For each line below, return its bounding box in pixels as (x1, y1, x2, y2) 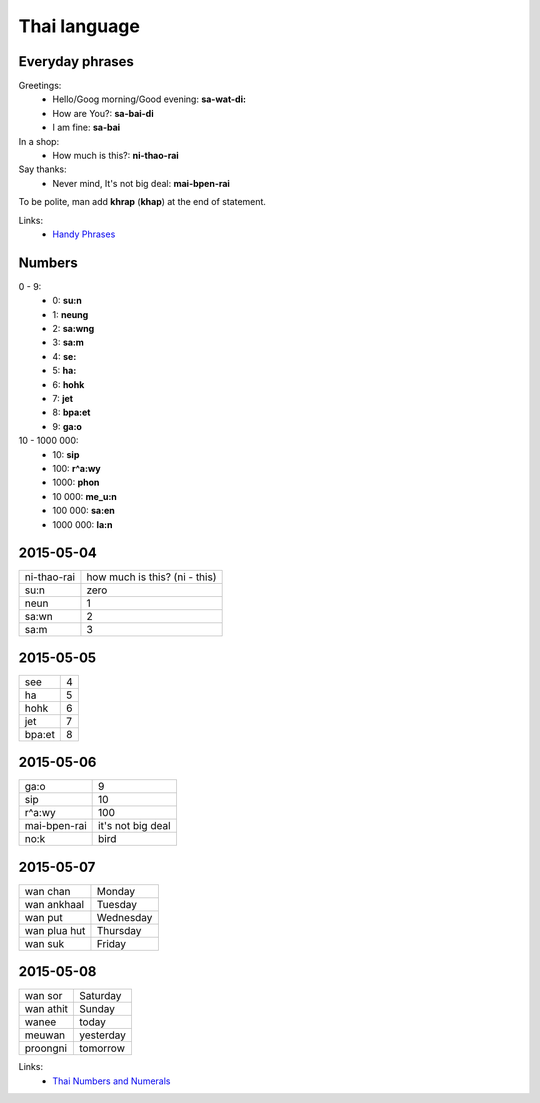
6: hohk (52, 378, 85, 390)
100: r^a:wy (52, 462, 101, 474)
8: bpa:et (52, 406, 91, 419)
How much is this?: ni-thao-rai (52, 150, 179, 162)
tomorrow (79, 1041, 125, 1055)
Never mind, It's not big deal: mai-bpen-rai (52, 177, 230, 189)
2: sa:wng (52, 323, 95, 335)
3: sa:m (52, 336, 85, 349)
